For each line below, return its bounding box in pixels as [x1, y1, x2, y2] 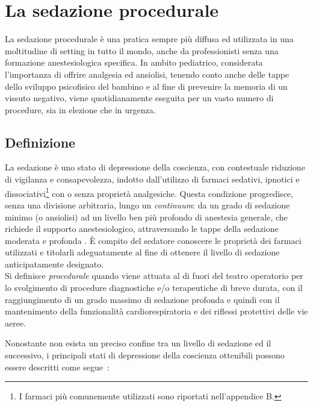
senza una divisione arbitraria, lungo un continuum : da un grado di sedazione [5, 198, 290, 211]
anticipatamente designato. [5, 257, 104, 270]
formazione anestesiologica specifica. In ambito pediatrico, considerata [5, 56, 263, 69]
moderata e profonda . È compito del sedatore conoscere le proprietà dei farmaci [5, 234, 302, 246]
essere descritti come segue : [5, 360, 110, 373]
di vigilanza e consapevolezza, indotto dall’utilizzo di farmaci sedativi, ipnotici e [5, 173, 300, 186]
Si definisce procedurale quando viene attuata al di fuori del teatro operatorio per [5, 269, 303, 282]
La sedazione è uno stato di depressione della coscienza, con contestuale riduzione [5, 161, 305, 173]
